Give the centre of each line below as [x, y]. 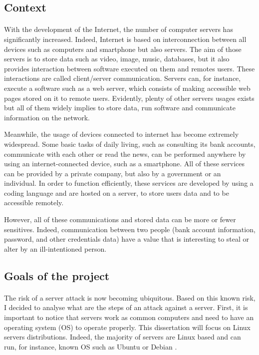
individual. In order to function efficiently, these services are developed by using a [129, 183]
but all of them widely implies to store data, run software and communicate [120, 108]
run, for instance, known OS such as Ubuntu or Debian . [91, 346]
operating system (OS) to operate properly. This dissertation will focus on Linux [128, 327]
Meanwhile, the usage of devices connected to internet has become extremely [122, 134]
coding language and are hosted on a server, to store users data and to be [117, 192]
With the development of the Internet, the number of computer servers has [119, 29]
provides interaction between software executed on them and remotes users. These [129, 68]
